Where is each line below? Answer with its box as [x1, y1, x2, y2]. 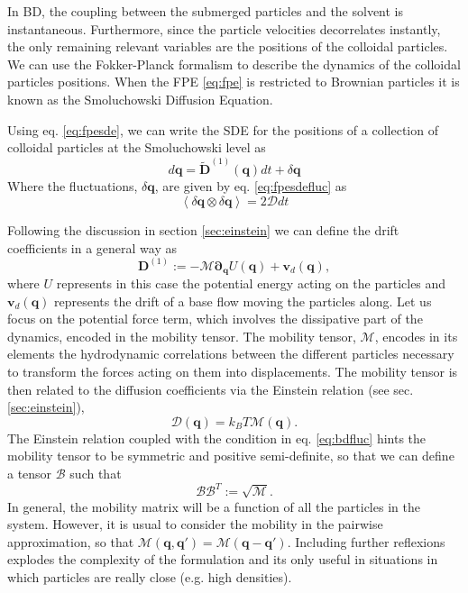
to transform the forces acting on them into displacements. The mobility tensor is [7, 362, 458, 381]
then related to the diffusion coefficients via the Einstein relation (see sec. [7, 379, 414, 398]
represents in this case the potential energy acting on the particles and [56, 274, 446, 293]
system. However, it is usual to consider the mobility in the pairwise [7, 515, 383, 534]
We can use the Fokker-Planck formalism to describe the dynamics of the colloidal [7, 54, 461, 73]
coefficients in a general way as [7, 238, 177, 257]
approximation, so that [7, 532, 134, 551]
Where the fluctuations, [7, 177, 138, 196]
